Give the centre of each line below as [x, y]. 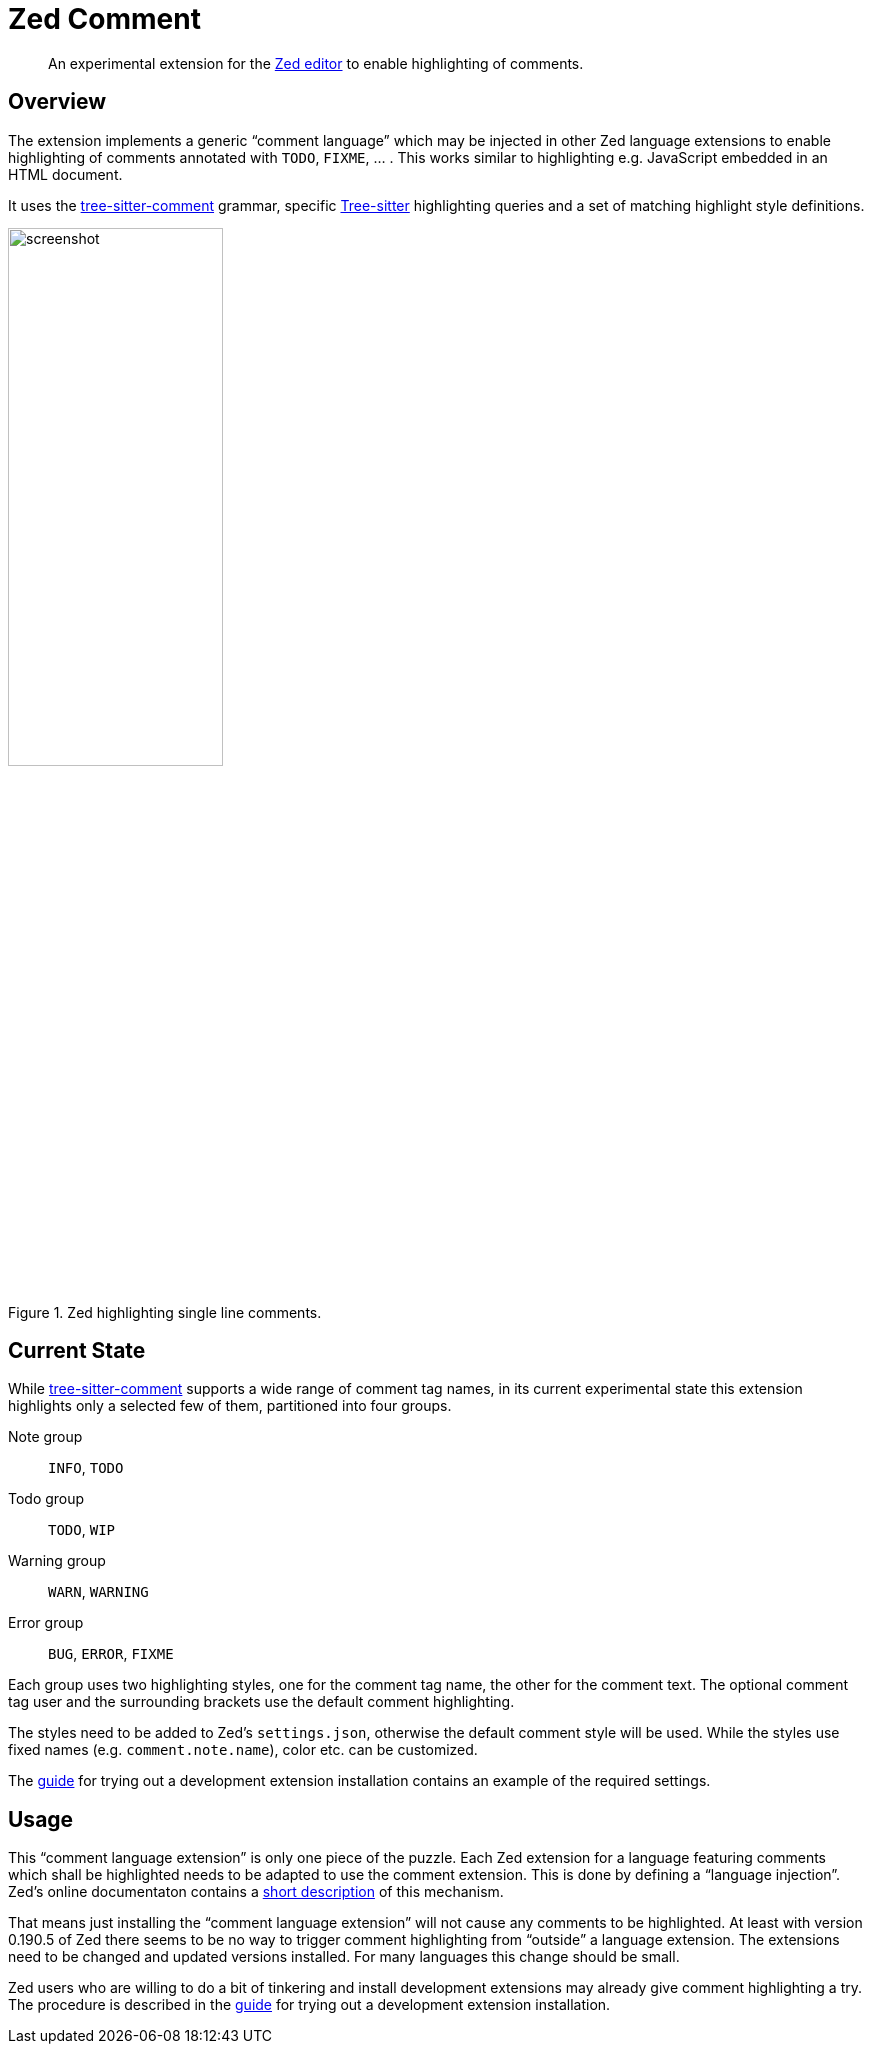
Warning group [57, 1561]
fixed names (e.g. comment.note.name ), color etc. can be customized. [243, 1750]
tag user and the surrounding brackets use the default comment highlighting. [261, 1702]
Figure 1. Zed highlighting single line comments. [165, 1312]
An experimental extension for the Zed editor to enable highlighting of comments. [316, 63]
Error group [46, 1623]
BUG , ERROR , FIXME [111, 1654]
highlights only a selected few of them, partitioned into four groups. [230, 1406]
